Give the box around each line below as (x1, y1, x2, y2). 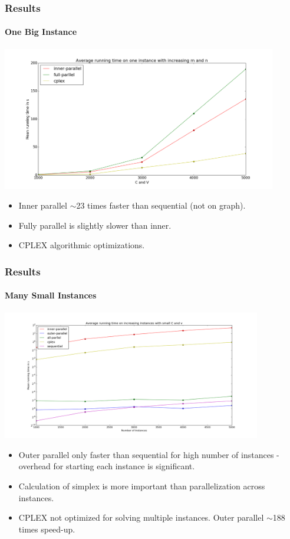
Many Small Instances (5, 289, 97, 301)
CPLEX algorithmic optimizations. (18, 239, 145, 251)
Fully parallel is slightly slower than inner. (18, 219, 172, 231)
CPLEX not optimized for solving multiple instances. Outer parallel (18, 511, 264, 524)
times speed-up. (18, 522, 75, 535)
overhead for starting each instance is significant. (18, 460, 195, 472)
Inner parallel (18, 199, 67, 212)
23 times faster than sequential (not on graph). (76, 199, 246, 212)
